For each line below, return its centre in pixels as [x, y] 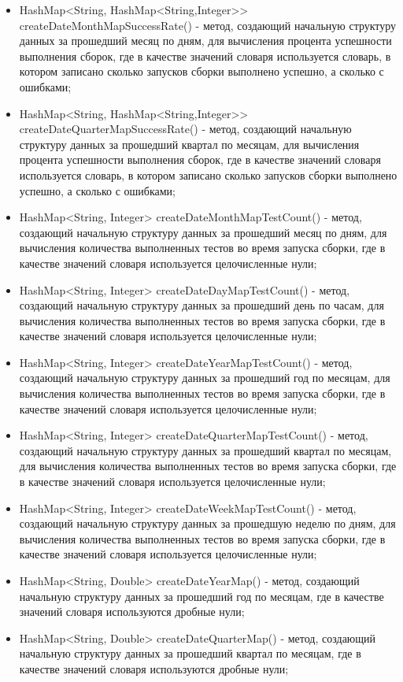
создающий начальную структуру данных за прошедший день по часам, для [201, 305]
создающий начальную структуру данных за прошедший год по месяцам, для [205, 378]
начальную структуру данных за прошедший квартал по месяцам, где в [190, 653]
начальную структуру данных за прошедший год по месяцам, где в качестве [201, 596]
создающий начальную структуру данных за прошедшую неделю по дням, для [207, 523]
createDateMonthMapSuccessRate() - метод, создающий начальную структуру [208, 25]
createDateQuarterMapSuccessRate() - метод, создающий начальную [185, 129]
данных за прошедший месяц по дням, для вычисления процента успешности [205, 41]
